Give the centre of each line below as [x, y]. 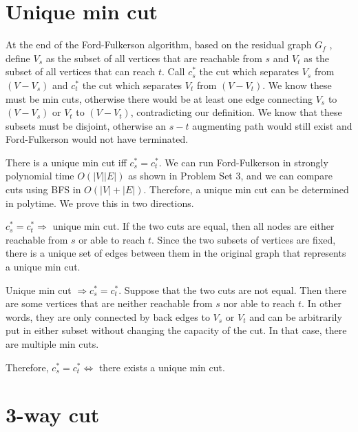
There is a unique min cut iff [66, 162]
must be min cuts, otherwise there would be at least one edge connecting [159, 98]
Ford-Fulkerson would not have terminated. [97, 139]
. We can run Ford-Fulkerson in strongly [243, 162]
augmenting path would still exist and [272, 125]
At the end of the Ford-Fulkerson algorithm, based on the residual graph [159, 45]
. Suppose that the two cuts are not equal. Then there [233, 289]
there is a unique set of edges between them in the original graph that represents [176, 253]
